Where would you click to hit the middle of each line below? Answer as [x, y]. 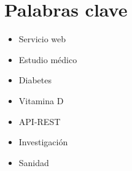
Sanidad [34, 162]
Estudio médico [48, 59]
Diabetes [35, 80]
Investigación [43, 142]
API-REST [40, 121]
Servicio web [42, 39]
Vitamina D [41, 100]
